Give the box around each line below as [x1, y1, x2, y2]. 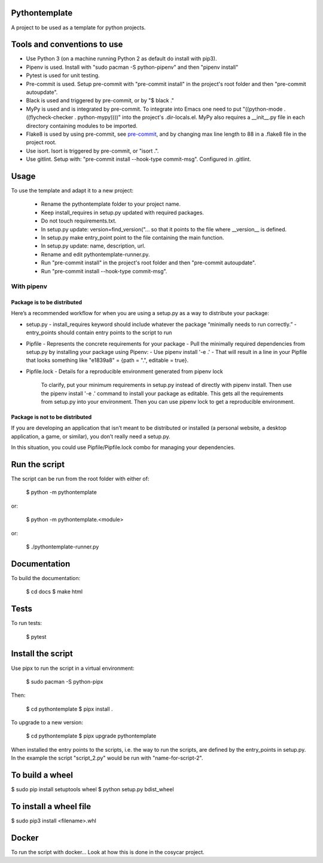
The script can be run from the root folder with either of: [11, 475, 150, 483]
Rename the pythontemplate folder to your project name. [41, 200, 181, 208]
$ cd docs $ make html [26, 588, 83, 595]
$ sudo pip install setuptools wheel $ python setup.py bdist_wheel [11, 786, 174, 793]
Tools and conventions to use [11, 39, 123, 50]
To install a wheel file [11, 801, 92, 812]
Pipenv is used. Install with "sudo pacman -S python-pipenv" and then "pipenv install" [26, 63, 239, 71]
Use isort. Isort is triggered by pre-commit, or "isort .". [26, 147, 159, 154]
